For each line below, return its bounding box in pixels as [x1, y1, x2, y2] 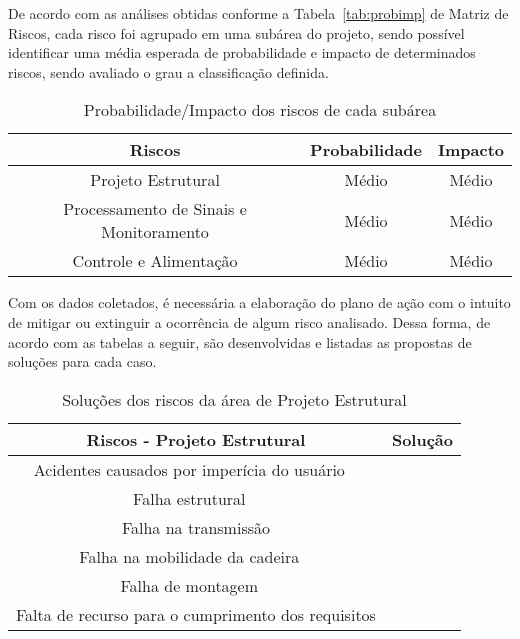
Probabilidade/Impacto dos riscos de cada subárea [83, 98, 437, 122]
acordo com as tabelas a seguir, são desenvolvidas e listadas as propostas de [8, 331, 472, 352]
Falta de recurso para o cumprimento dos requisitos [16, 602, 376, 626]
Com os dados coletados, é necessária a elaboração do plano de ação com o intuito [8, 292, 511, 313]
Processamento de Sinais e [63, 197, 247, 221]
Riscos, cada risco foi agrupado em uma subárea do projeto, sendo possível [8, 22, 465, 43]
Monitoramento [101, 220, 209, 244]
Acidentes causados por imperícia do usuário [33, 457, 345, 481]
